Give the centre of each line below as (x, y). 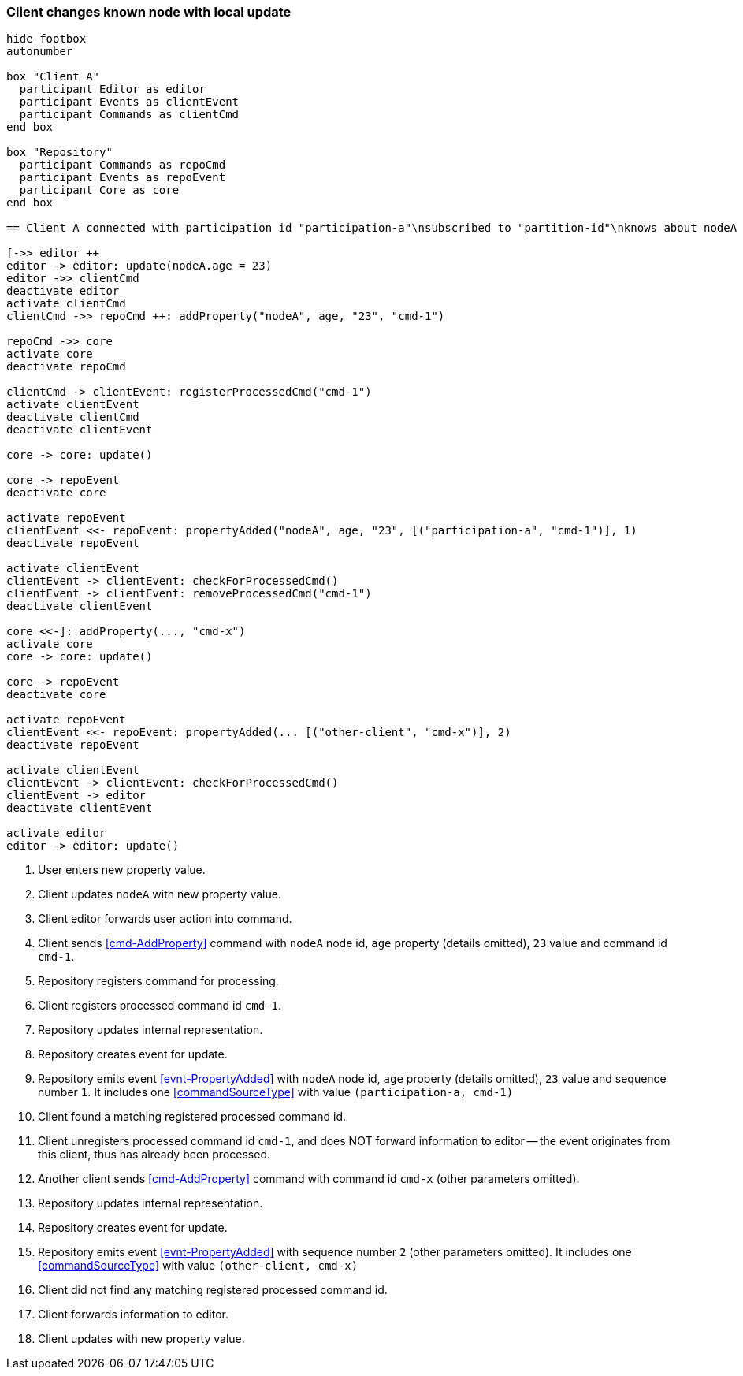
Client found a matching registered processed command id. (192, 1117)
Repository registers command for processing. (158, 981)
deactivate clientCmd (73, 417)
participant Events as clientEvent (129, 102)
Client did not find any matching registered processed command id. (213, 1290)
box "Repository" (59, 152)
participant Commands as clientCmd (129, 115)
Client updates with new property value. (141, 1339)
